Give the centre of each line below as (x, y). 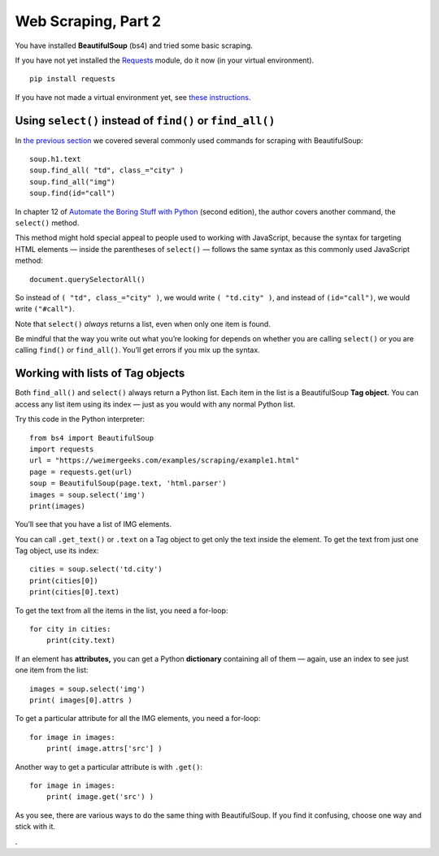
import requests (62, 449)
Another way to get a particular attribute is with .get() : (109, 767)
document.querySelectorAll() (87, 279)
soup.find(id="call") (72, 193)
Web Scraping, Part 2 (88, 21)
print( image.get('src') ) (100, 797)
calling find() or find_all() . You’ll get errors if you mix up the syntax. (137, 350)
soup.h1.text (55, 159)
